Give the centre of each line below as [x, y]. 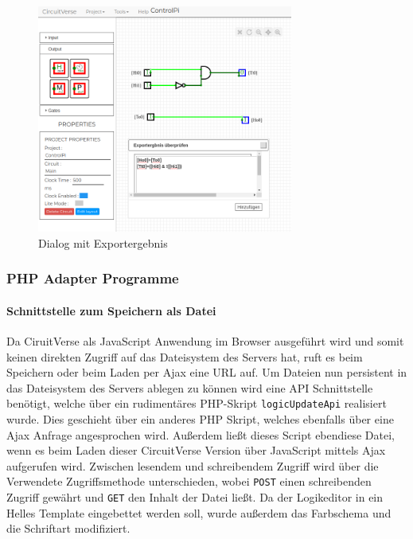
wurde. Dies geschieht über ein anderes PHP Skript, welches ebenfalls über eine [200, 418]
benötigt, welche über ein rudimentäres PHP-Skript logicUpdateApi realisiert [197, 403]
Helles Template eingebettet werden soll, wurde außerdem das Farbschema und [199, 512]
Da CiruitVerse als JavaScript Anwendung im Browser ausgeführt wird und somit [205, 340]
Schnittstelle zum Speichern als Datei [111, 310]
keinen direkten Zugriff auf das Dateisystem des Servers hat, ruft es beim [185, 356]
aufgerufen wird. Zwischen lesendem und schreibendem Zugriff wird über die [193, 465]
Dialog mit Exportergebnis [103, 242]
